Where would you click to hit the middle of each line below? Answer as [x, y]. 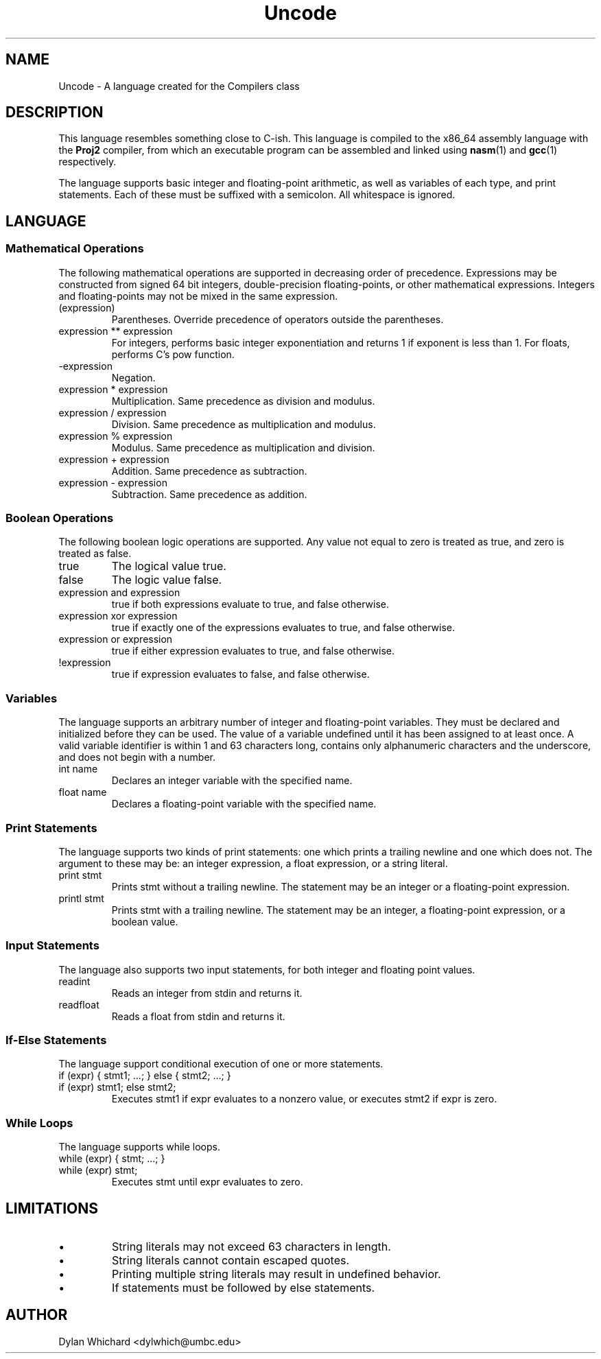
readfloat [79, 1004]
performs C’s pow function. [173, 354]
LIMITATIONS [52, 1208]
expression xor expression [118, 616]
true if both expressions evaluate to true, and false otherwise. [250, 604]
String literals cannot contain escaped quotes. [231, 1260]
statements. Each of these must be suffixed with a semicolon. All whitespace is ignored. [257, 195]
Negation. [133, 377]
